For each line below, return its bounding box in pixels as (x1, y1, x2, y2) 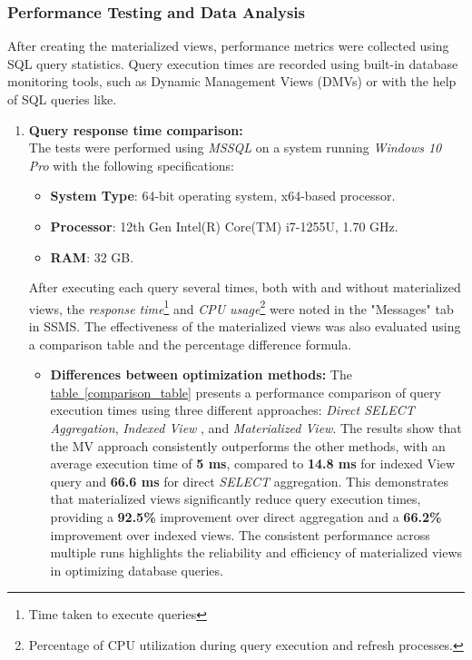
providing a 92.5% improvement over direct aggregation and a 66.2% (50, 507, 442, 526)
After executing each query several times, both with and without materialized (28, 278, 461, 297)
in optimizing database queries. (50, 560, 223, 579)
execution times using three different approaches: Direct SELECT (50, 400, 415, 419)
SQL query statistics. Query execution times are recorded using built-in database (7, 54, 458, 73)
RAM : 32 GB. (50, 247, 134, 266)
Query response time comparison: (28, 120, 243, 139)
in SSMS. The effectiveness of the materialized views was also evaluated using (28, 317, 461, 335)
